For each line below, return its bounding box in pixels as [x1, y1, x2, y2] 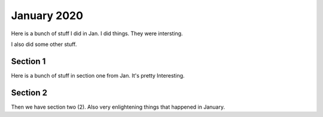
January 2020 [11, 9, 84, 22]
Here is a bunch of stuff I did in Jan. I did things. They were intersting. [11, 30, 183, 37]
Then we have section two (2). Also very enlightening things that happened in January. [11, 103, 226, 110]
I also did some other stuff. [11, 41, 77, 48]
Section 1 [11, 56, 46, 66]
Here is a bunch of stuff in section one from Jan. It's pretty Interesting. [11, 72, 185, 79]
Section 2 [11, 87, 48, 98]
